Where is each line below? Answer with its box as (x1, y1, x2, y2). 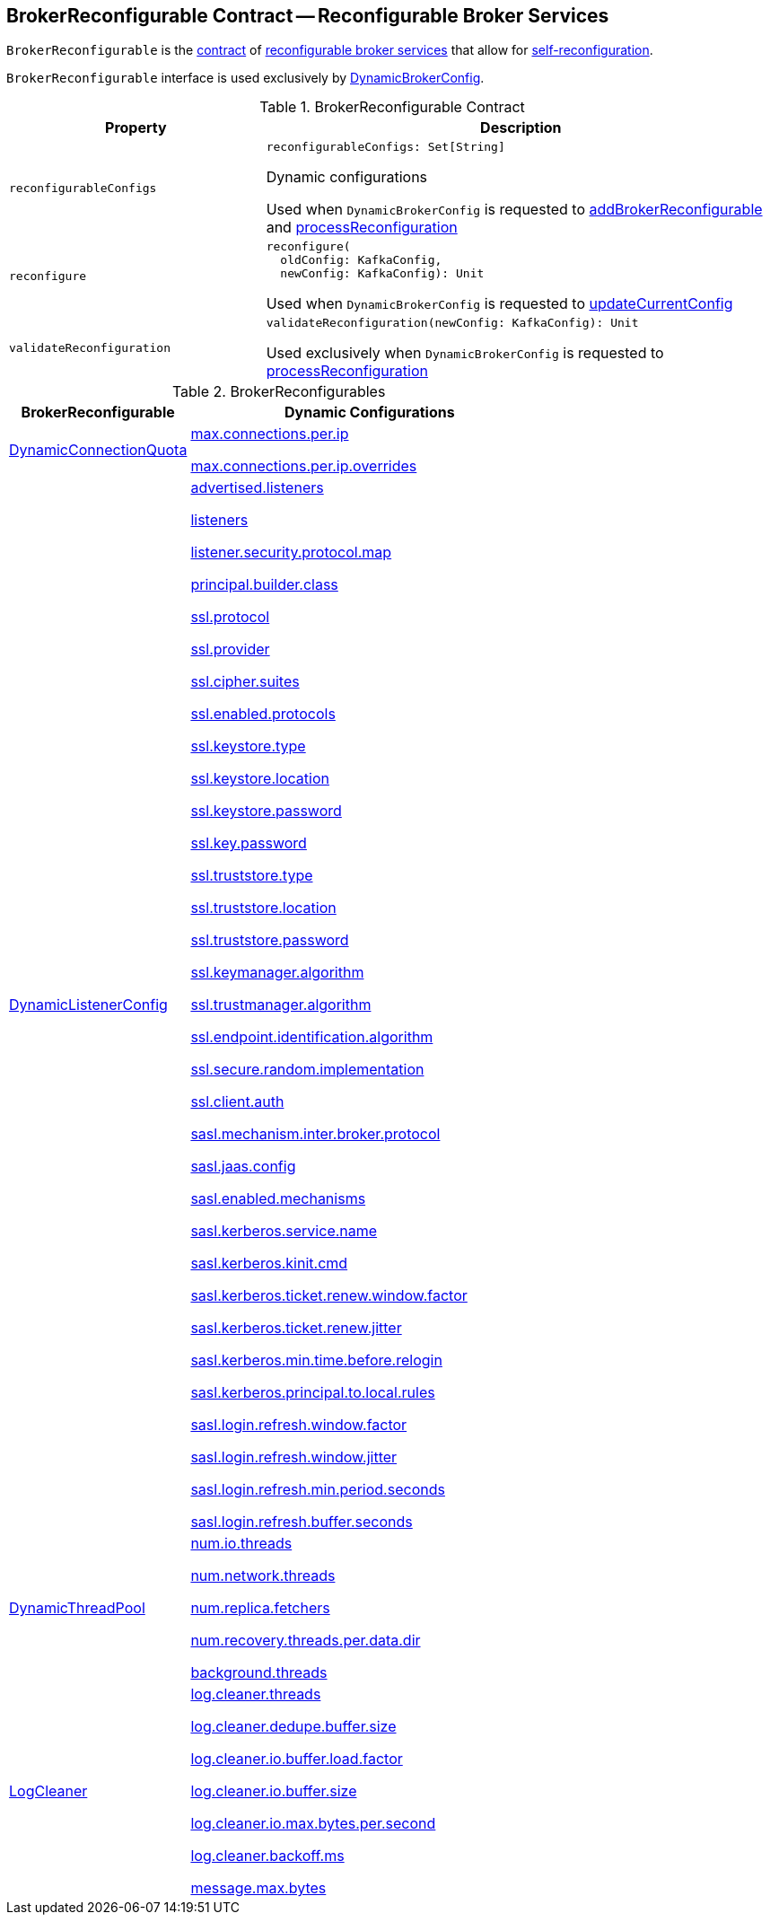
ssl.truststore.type (190, 866, 313, 885)
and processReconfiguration (266, 218, 458, 237)
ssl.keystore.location (190, 769, 329, 788)
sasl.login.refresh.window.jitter (190, 1448, 398, 1467)
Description (480, 118, 562, 137)
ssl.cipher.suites (190, 672, 300, 691)
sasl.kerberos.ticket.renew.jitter (190, 1319, 402, 1338)
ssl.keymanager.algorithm (190, 963, 364, 982)
